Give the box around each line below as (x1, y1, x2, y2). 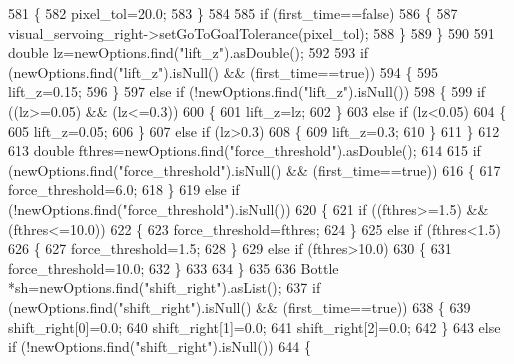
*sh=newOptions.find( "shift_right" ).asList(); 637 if (8, 277, 321, 298)
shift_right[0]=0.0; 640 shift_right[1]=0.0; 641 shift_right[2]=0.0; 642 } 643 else (8, 316, 501, 337)
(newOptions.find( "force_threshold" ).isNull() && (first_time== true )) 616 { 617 (8, 159, 501, 180)
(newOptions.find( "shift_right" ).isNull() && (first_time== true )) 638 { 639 (8, 296, 471, 317)
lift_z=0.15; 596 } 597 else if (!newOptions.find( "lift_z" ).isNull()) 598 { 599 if (8, 81, 486, 102)
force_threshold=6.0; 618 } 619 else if (8, 179, 240, 200)
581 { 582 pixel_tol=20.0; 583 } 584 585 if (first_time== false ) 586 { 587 (8, 3, 458, 23)
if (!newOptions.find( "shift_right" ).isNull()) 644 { (8, 336, 311, 357)
